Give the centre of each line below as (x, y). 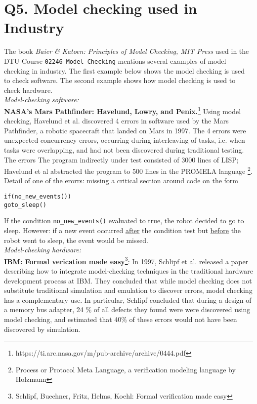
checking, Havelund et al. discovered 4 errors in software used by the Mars (116, 121)
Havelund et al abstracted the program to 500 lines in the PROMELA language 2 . (128, 170)
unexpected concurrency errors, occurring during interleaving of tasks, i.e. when (125, 140)
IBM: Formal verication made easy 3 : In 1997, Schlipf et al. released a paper (126, 260)
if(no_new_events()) (38, 197)
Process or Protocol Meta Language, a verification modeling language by (126, 369)
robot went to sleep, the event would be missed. (76, 240)
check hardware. (28, 90)
